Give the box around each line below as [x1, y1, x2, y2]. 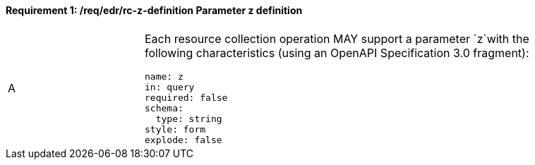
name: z [145, 71, 184, 82]
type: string [155, 113, 222, 124]
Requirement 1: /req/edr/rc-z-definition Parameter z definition [6, 4, 303, 16]
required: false [145, 92, 228, 103]
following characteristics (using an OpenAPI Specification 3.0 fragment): [145, 45, 529, 60]
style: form [145, 123, 206, 135]
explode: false [145, 134, 222, 145]
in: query [145, 81, 195, 92]
